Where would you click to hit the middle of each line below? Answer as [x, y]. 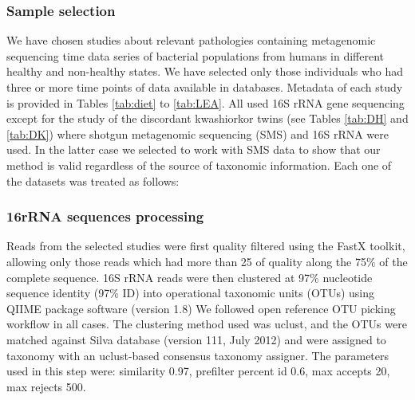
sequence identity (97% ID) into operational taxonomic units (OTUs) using [190, 293]
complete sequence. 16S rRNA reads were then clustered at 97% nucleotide [190, 277]
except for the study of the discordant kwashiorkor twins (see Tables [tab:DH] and [207, 118]
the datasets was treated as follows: [93, 180]
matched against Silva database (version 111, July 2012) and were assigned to [196, 339]
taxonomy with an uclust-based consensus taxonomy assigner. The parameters [198, 355]
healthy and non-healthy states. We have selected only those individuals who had [205, 71]
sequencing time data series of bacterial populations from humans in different [196, 55]
